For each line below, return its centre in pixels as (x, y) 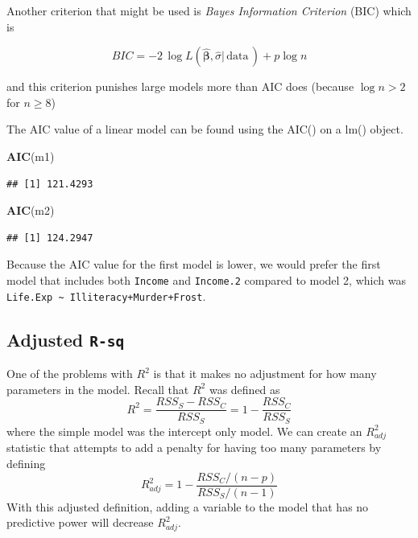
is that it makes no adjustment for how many (265, 374)
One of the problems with (70, 374)
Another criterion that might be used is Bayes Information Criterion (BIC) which (209, 10)
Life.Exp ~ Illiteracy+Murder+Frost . (106, 296)
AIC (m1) (31, 156)
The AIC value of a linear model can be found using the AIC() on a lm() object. (205, 129)
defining (26, 464)
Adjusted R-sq (66, 339)
